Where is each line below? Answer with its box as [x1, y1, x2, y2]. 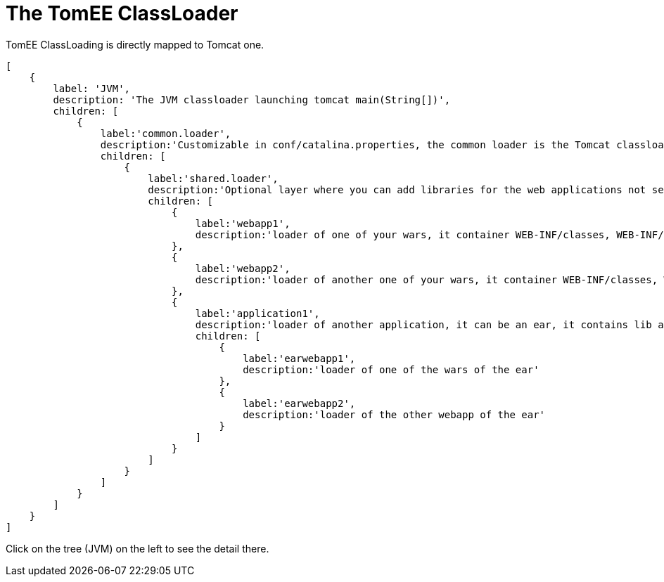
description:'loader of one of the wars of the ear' [243, 363, 539, 375]
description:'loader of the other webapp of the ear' [243, 408, 546, 420]
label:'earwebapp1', [243, 352, 356, 364]
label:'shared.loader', [148, 172, 279, 184]
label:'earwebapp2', [243, 397, 356, 409]
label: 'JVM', [53, 82, 131, 94]
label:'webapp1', [195, 217, 290, 229]
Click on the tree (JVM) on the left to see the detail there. [6, 542, 269, 555]
